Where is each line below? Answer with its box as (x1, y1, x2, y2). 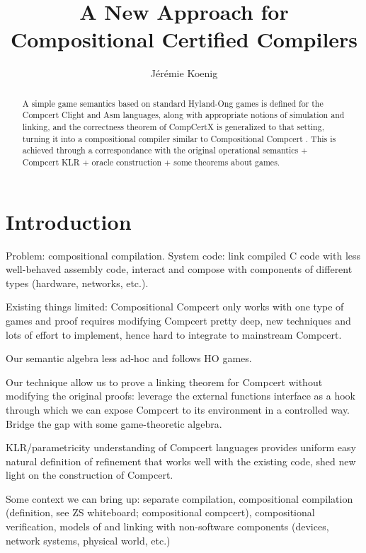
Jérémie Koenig (150, 66, 218, 81)
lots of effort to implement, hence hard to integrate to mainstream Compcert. (6, 327, 342, 342)
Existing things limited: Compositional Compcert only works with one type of (6, 299, 344, 314)
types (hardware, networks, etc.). (6, 275, 149, 290)
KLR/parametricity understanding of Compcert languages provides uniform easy (6, 440, 356, 455)
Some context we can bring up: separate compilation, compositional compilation (6, 491, 353, 506)
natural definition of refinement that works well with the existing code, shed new (6, 453, 356, 468)
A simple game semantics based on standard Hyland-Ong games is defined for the (22, 97, 324, 109)
